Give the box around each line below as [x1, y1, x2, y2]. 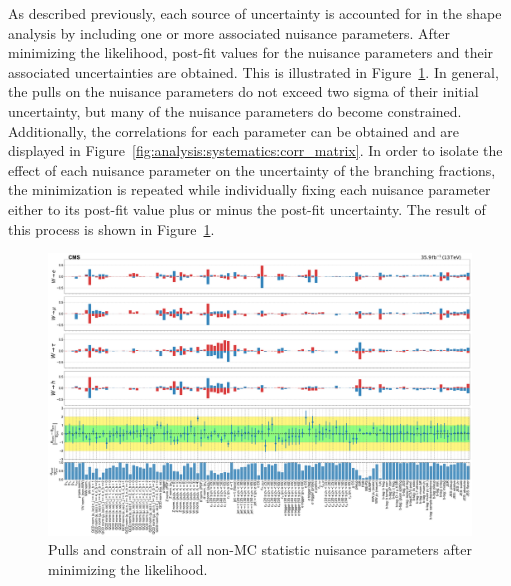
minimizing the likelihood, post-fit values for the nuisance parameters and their [8, 42, 494, 63]
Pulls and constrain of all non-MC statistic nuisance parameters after [48, 539, 472, 560]
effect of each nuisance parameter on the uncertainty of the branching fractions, [8, 159, 496, 180]
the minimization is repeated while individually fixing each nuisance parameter [8, 179, 491, 200]
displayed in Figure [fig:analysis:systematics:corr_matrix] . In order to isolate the [8, 140, 503, 161]
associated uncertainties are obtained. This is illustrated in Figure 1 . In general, [8, 61, 499, 82]
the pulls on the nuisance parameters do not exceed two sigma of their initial [8, 81, 479, 102]
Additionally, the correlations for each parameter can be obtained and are [8, 120, 460, 141]
